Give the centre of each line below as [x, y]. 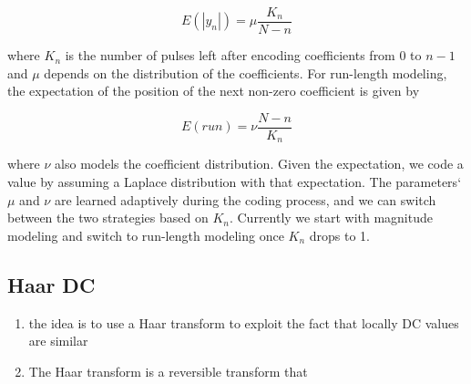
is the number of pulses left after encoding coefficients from [230, 55]
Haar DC [51, 284]
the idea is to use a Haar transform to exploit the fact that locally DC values [244, 322]
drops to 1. [339, 235]
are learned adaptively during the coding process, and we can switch [245, 199]
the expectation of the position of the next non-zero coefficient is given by [214, 91]
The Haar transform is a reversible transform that [168, 371]
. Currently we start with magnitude [331, 218]
